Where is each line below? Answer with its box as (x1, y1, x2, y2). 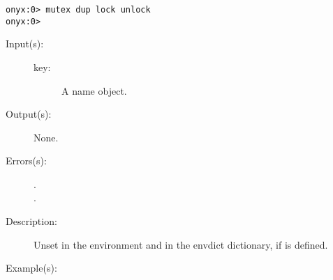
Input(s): (6, 36, 44, 51)
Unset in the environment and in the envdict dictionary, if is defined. (34, 237, 328, 251)
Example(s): (6, 260, 57, 275)
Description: (6, 214, 57, 228)
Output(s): (6, 107, 52, 121)
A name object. (61, 83, 127, 98)
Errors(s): (6, 153, 47, 168)
